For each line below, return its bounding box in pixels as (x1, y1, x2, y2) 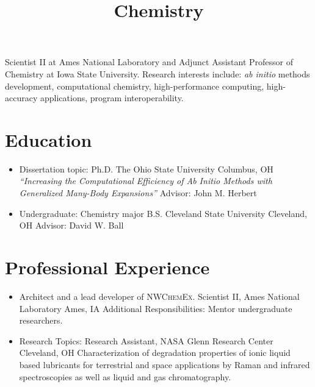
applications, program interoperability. (40, 91, 184, 104)
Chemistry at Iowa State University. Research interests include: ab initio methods (5, 67, 310, 80)
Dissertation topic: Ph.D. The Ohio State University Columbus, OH (19, 162, 273, 175)
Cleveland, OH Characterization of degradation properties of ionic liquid (19, 346, 291, 359)
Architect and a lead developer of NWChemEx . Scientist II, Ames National (19, 289, 300, 302)
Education (5, 127, 92, 152)
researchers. (19, 314, 63, 327)
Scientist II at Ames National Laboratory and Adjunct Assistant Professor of (5, 55, 294, 68)
